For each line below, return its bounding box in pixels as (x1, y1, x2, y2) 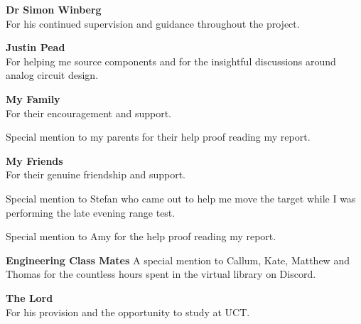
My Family (6, 91, 60, 106)
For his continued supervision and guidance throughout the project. (6, 16, 300, 31)
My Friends (6, 153, 63, 168)
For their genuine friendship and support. (6, 167, 185, 182)
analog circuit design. (6, 67, 99, 82)
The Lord (6, 290, 53, 305)
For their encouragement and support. (6, 105, 172, 120)
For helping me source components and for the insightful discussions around (6, 53, 336, 68)
